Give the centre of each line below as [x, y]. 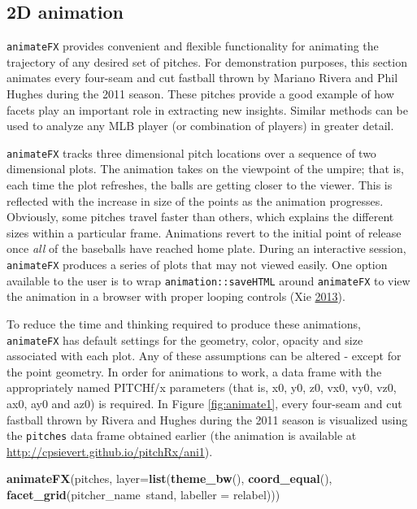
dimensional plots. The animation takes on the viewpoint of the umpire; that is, [205, 169]
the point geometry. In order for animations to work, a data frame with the [194, 371]
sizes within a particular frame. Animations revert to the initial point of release [204, 232]
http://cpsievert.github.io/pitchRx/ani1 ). [110, 451]
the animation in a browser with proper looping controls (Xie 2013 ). [176, 296]
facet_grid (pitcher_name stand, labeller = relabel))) [143, 495]
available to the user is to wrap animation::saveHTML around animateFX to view [208, 280]
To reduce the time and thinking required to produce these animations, [184, 323]
